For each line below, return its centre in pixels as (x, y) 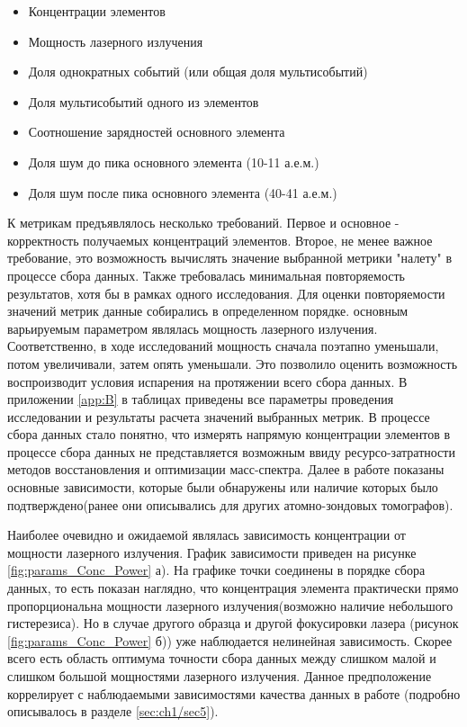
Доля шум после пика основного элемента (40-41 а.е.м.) (183, 192)
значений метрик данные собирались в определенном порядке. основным (208, 311)
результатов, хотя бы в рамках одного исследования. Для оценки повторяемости (226, 293)
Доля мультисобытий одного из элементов (144, 101)
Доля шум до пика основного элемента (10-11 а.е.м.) (174, 162)
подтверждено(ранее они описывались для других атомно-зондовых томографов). (230, 504)
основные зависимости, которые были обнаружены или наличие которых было (223, 487)
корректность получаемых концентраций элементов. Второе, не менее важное (220, 240)
